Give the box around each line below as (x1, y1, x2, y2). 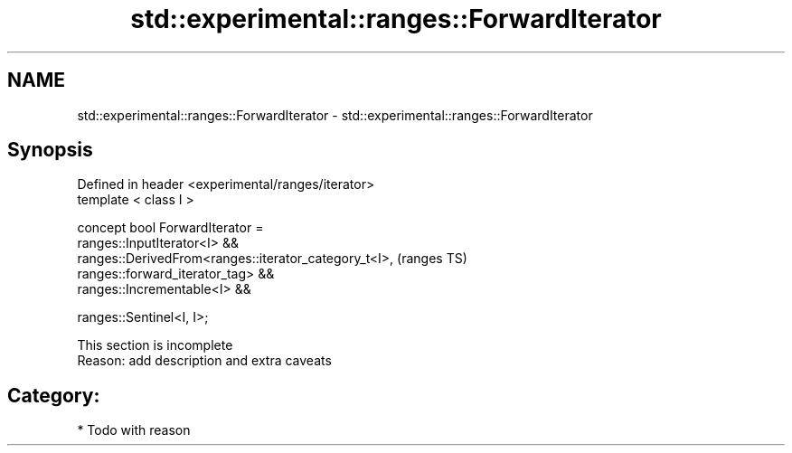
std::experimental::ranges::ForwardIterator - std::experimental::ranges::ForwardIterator (77, 107, 593, 123)
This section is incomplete (77, 337, 233, 354)
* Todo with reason (77, 422, 191, 439)
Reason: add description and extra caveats (77, 353, 332, 369)
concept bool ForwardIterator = (77, 220, 264, 236)
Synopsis (7, 138, 93, 162)
